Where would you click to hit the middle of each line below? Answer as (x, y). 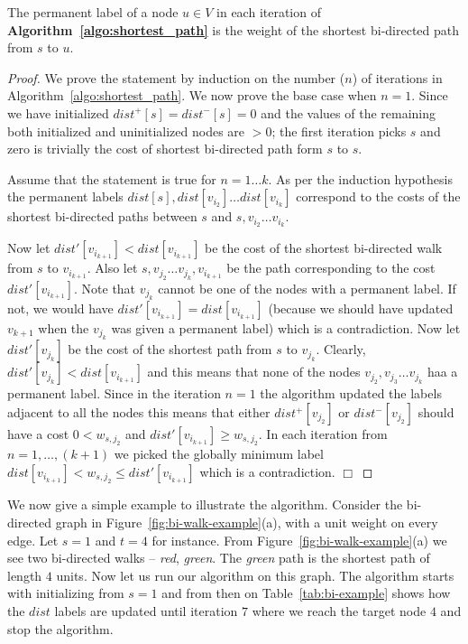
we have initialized (58, 112)
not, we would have (60, 308)
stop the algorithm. (60, 628)
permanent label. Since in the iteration (114, 393)
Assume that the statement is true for (112, 178)
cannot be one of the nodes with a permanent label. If (307, 288)
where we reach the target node (339, 610)
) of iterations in (397, 77)
